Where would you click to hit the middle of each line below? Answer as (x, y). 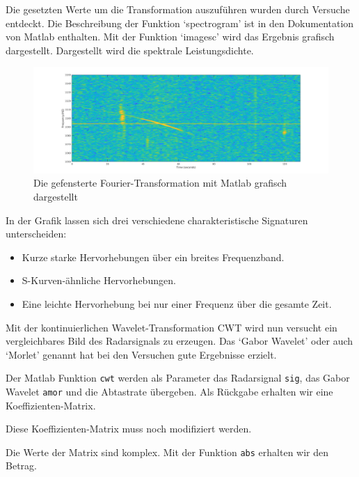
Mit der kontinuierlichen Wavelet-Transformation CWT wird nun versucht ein (171, 327)
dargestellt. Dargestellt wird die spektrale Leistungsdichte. (130, 50)
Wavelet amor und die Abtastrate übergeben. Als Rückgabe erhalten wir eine (169, 391)
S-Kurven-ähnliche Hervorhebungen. (99, 280)
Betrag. (21, 466)
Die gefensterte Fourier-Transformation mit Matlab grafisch (160, 183)
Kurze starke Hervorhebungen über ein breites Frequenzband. (153, 257)
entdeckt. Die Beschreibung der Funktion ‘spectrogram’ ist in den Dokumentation (180, 23)
